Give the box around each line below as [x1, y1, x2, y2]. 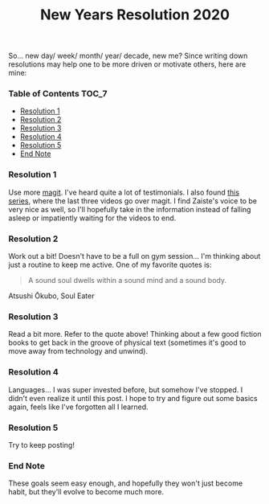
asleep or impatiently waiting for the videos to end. [8, 213, 177, 223]
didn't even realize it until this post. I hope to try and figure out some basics [8, 393, 259, 403]
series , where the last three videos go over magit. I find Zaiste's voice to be [8, 195, 257, 206]
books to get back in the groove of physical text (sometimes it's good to [8, 338, 247, 347]
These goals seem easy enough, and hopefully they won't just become [8, 478, 243, 488]
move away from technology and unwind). [8, 346, 149, 356]
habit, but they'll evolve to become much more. [8, 487, 165, 497]
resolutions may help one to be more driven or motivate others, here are [8, 59, 247, 69]
